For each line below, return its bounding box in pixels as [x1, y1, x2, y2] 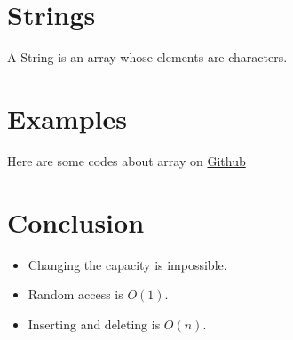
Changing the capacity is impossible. [28, 255, 227, 273]
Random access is [28, 285, 123, 304]
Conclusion [7, 203, 145, 240]
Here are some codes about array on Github [7, 151, 246, 170]
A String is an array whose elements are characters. [7, 48, 288, 67]
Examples [7, 99, 127, 136]
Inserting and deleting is [28, 314, 161, 333]
